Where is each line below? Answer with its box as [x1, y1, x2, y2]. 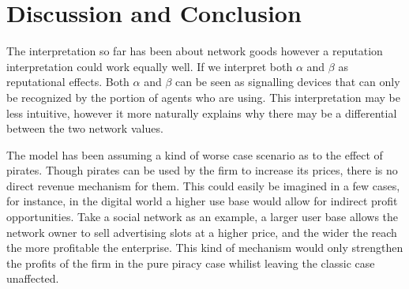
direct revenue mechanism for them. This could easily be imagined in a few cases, [6, 177, 400, 193]
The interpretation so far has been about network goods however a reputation [6, 43, 383, 59]
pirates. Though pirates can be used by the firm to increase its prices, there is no [6, 162, 398, 178]
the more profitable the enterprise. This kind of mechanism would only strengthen [6, 239, 403, 256]
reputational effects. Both [6, 73, 129, 90]
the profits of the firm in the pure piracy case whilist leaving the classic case [6, 254, 375, 271]
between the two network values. [6, 120, 163, 137]
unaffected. [6, 270, 59, 287]
